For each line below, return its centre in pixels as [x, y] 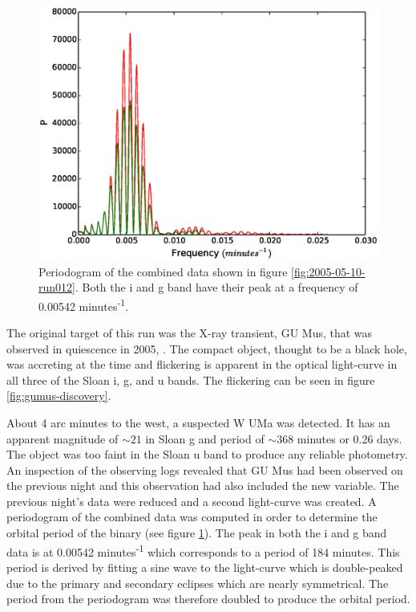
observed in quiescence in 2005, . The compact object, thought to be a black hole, [207, 348]
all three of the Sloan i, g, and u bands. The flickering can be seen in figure [191, 379]
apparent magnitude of [63, 438]
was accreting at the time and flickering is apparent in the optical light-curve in [202, 364]
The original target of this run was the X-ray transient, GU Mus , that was [190, 332]
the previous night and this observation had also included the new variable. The [203, 486]
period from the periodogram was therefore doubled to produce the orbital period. [208, 599]
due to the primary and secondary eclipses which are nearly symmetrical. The [198, 583]
